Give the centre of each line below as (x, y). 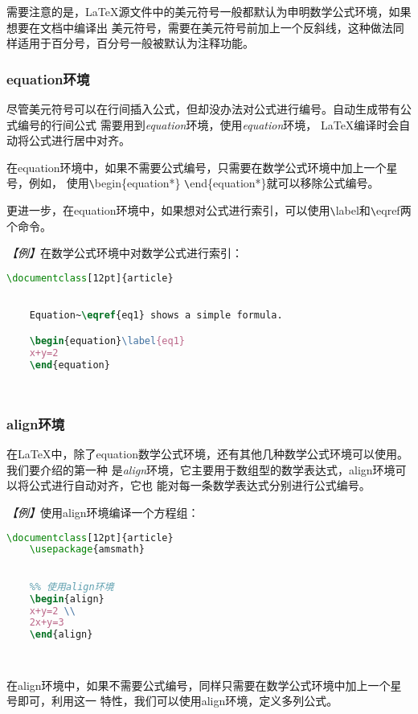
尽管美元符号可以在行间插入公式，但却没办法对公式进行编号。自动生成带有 (203, 109)
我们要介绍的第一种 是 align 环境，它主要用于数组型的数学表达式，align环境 (201, 469)
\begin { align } (67, 599)
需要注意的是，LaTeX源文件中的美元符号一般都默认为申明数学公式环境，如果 (209, 11)
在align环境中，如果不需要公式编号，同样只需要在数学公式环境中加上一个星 (204, 685)
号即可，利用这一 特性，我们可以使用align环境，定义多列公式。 (172, 701)
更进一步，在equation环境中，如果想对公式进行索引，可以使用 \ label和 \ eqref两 (209, 210)
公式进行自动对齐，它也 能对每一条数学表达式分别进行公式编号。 (199, 485)
